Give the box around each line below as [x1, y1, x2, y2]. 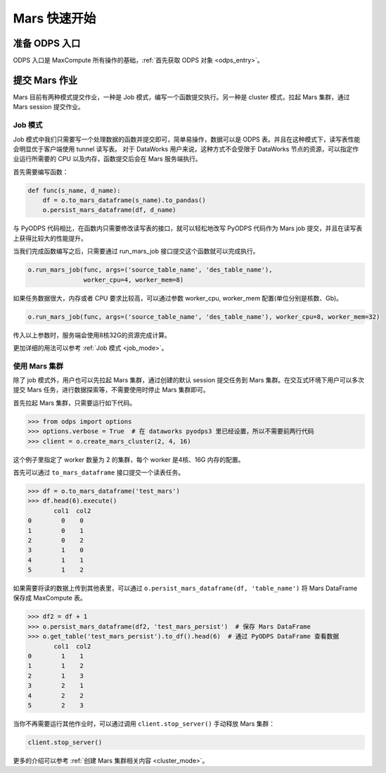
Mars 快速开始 [13, 11, 96, 26]
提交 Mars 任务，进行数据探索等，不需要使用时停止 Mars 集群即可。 [13, 386, 210, 394]
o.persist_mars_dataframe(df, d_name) [42, 206, 176, 214]
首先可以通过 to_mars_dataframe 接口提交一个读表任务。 [13, 468, 185, 477]
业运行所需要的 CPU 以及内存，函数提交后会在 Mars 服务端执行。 [13, 155, 202, 163]
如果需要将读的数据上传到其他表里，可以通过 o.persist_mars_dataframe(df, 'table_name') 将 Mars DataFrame [13, 584, 358, 593]
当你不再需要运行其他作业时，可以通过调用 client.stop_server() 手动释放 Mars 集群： [13, 719, 276, 728]
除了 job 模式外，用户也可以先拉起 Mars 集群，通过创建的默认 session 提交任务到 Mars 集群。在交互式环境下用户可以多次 [13, 376, 365, 384]
